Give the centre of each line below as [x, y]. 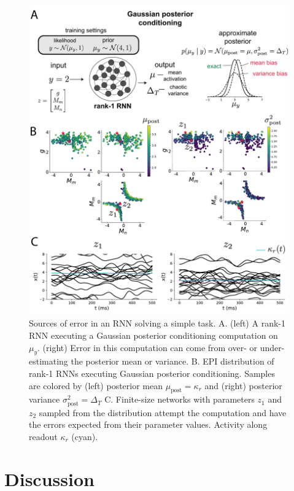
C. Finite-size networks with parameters [180, 399]
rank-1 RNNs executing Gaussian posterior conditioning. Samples [152, 373]
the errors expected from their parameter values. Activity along [148, 424]
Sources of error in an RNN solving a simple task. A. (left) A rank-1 [157, 323]
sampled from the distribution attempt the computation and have [163, 412]
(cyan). [85, 436]
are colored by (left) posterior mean [96, 385]
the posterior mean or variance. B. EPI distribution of [172, 361]
